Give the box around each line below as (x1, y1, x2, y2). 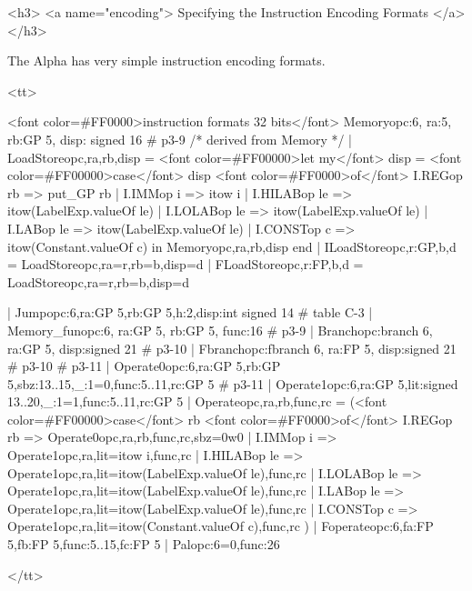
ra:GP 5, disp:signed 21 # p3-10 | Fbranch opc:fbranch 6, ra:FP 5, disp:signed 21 (7, 338, 457, 357)
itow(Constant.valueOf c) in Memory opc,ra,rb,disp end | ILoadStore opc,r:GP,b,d (7, 236, 457, 255)
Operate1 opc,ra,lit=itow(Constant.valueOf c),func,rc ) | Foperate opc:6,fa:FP (7, 516, 434, 536)
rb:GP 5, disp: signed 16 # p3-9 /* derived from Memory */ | (7, 129, 353, 148)
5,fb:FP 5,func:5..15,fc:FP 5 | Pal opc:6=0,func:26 (7, 535, 280, 554)
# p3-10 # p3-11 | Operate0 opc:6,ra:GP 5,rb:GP (7, 356, 281, 376)
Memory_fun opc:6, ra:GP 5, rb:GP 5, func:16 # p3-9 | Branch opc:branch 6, (7, 320, 433, 339)
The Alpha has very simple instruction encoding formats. (7, 51, 326, 70)
